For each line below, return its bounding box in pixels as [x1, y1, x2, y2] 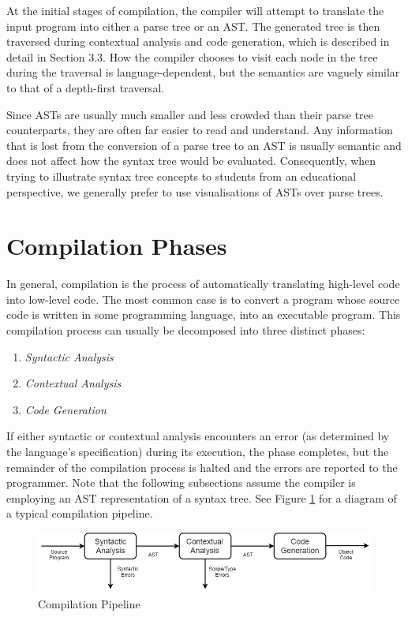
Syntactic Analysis [24, 348, 114, 365]
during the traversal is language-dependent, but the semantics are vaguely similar [6, 64, 400, 80]
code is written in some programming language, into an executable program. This [6, 306, 401, 323]
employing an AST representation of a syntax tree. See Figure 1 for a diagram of [6, 489, 397, 506]
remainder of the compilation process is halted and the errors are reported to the [6, 458, 398, 475]
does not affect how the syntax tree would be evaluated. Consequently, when [6, 152, 376, 169]
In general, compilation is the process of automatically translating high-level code [6, 275, 400, 292]
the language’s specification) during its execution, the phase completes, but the [6, 443, 389, 459]
